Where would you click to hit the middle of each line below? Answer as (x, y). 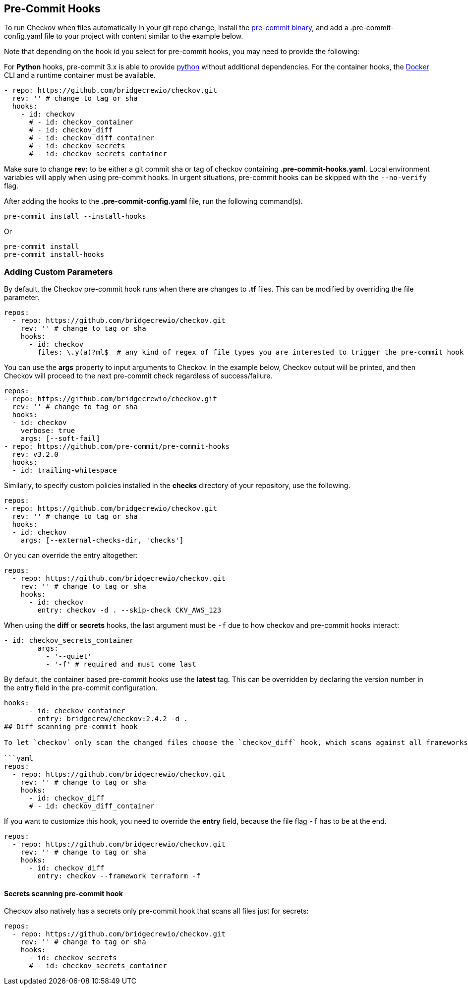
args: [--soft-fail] (60, 439)
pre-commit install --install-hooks (75, 216)
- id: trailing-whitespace (64, 470)
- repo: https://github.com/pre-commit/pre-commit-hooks (117, 447)
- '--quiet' (69, 656)
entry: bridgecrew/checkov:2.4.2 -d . (113, 719)
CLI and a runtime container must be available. (80, 75)
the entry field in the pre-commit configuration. (81, 688)
